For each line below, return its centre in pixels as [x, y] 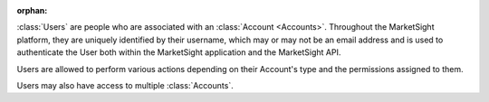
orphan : [32, 10]
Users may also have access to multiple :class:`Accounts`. [125, 85]
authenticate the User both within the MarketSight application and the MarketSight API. [179, 52]
